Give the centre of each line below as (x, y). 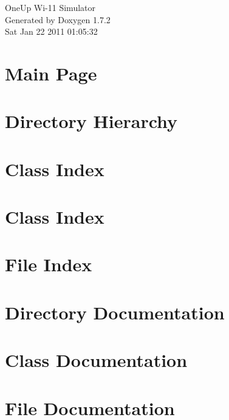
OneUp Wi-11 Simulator (50, 7)
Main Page (51, 73)
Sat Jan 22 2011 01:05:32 (51, 31)
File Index (49, 264)
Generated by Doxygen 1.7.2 (58, 19)
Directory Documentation (115, 312)
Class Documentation (96, 360)
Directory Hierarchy (91, 121)
